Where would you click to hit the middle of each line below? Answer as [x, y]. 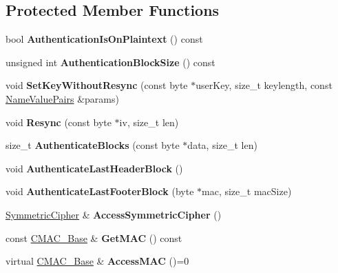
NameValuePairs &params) [62, 98]
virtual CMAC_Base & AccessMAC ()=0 [97, 261]
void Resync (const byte [59, 122]
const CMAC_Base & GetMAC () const [94, 237]
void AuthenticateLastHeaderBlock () [94, 168]
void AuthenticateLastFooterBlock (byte [100, 191]
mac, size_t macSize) [247, 191]
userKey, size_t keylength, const [264, 85]
